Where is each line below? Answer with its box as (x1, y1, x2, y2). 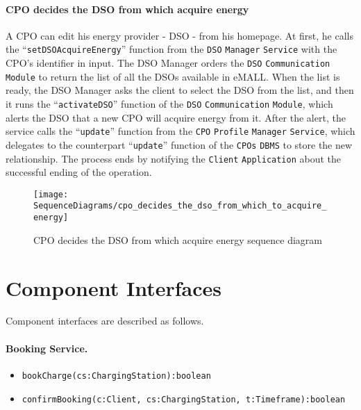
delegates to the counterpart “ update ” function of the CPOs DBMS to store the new (6, 137, 353, 151)
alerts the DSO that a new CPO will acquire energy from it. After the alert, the (6, 110, 346, 124)
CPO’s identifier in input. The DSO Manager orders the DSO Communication (6, 56, 330, 70)
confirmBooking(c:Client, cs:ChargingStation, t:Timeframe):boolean (22, 394, 346, 404)
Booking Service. (6, 341, 88, 355)
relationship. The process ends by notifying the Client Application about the (6, 151, 342, 165)
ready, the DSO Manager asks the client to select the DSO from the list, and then (6, 83, 354, 97)
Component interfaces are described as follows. (6, 313, 204, 328)
